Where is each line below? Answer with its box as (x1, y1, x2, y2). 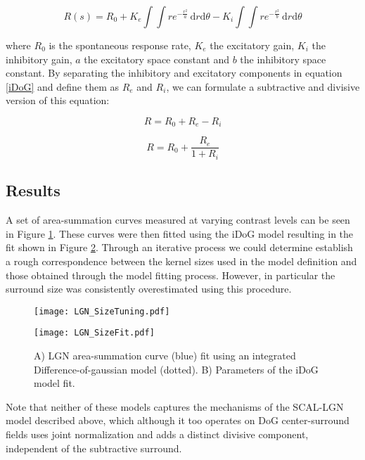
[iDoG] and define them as (6, 79, 119, 94)
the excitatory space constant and (84, 51, 229, 66)
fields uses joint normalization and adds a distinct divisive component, (6, 426, 309, 441)
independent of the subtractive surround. (6, 440, 182, 455)
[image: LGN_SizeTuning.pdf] (34, 306, 170, 317)
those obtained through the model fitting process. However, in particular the (6, 267, 335, 282)
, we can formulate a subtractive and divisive (166, 79, 360, 94)
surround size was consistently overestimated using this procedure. (6, 281, 292, 296)
